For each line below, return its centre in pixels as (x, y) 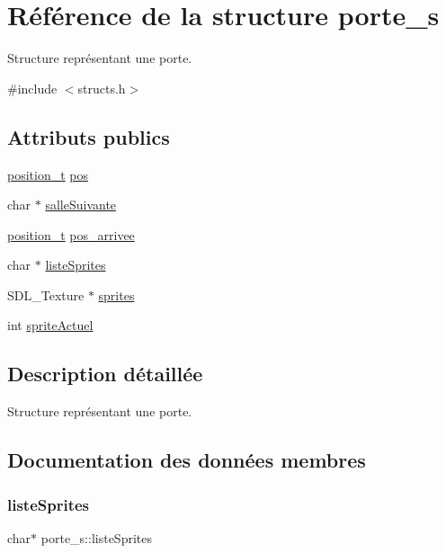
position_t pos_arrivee (71, 234)
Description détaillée (105, 374)
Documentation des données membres (187, 460)
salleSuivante (81, 205)
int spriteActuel (50, 325)
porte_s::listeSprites (96, 537)
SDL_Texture (46, 294)
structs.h (102, 88)
